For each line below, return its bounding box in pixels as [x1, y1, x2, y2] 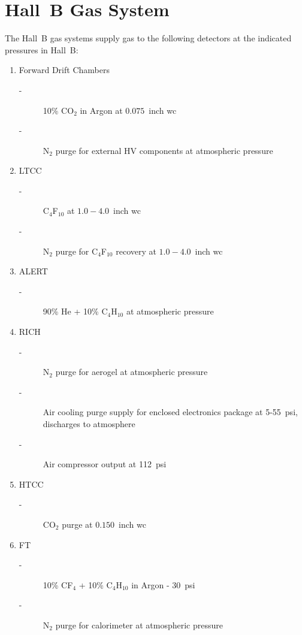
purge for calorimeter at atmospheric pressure [55, 618, 223, 631]
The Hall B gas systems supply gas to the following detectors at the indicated [5, 32, 292, 44]
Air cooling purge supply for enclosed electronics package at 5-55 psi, [43, 406, 298, 418]
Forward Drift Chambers [19, 63, 110, 76]
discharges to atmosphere [43, 418, 135, 430]
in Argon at [80, 104, 123, 116]
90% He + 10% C [43, 305, 108, 317]
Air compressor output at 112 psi [43, 458, 167, 470]
